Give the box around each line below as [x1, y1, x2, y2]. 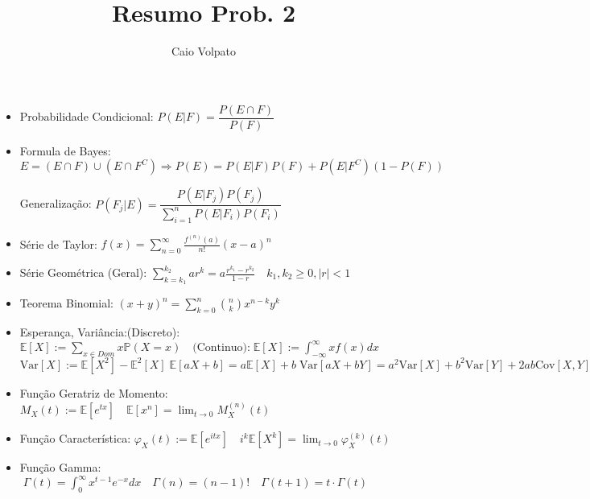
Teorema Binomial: [19, 295, 113, 311]
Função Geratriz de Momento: [19, 384, 168, 401]
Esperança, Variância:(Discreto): [19, 324, 180, 340]
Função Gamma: [19, 459, 101, 476]
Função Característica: [19, 430, 131, 447]
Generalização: [19, 195, 92, 212]
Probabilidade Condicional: [19, 108, 154, 125]
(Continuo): [192, 342, 250, 354]
